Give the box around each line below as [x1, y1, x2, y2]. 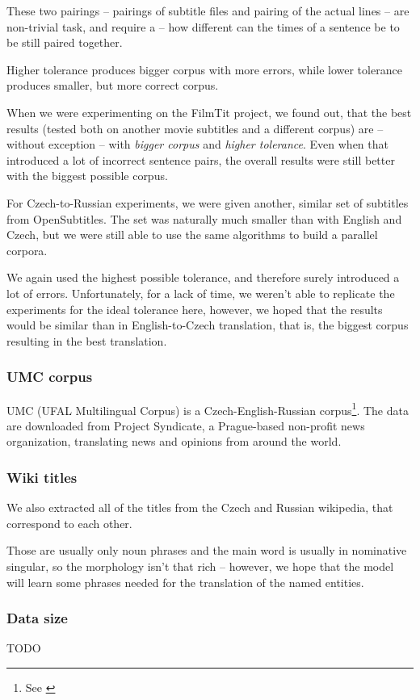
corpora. [6, 241, 48, 258]
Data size [6, 608, 68, 628]
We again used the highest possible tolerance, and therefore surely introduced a [6, 269, 400, 286]
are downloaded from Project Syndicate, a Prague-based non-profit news [6, 417, 365, 434]
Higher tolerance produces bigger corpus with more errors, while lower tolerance [6, 61, 402, 78]
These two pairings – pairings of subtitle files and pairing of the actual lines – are [6, 2, 409, 19]
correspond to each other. [6, 514, 132, 531]
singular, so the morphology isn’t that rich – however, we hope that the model [6, 557, 394, 574]
